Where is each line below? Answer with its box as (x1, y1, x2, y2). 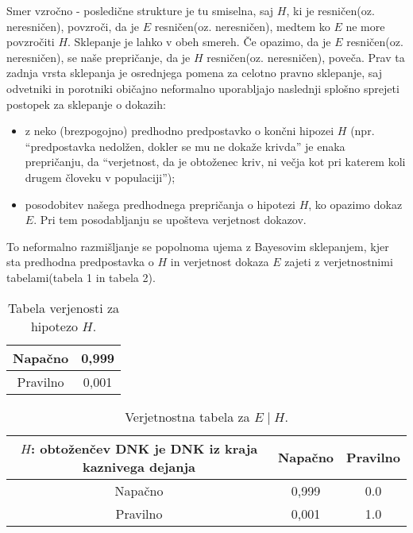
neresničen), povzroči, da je (6, 17, 139, 34)
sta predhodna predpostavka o (6, 253, 154, 270)
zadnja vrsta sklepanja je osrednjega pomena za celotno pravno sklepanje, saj (6, 64, 383, 81)
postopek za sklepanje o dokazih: (6, 95, 166, 112)
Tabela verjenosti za (7, 298, 120, 317)
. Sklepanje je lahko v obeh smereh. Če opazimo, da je (68, 33, 331, 50)
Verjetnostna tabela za (125, 407, 250, 426)
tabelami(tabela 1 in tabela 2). (6, 268, 156, 285)
